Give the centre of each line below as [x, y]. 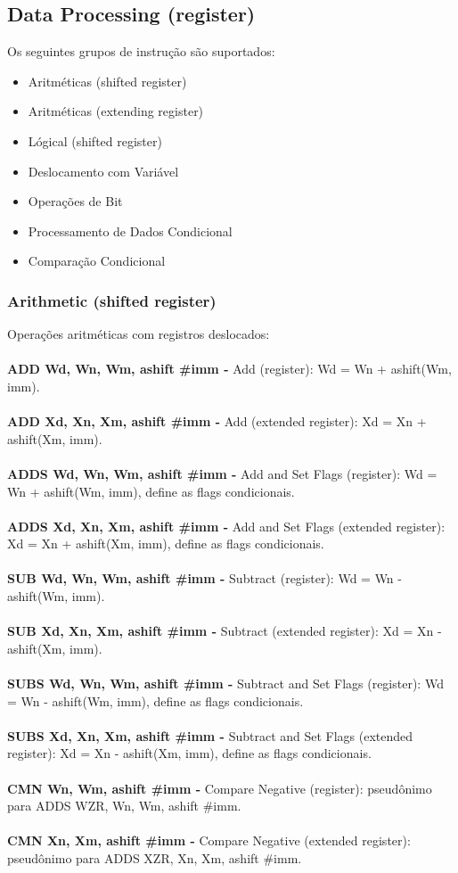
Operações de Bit [75, 201]
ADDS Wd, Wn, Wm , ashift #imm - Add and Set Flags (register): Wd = [222, 473]
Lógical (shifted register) [95, 140]
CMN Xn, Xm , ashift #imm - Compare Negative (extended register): [209, 840]
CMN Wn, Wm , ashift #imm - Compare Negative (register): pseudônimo [220, 788]
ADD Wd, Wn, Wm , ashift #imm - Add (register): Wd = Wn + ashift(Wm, [229, 369]
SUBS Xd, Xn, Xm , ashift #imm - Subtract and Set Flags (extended [210, 735]
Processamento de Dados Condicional [130, 231]
